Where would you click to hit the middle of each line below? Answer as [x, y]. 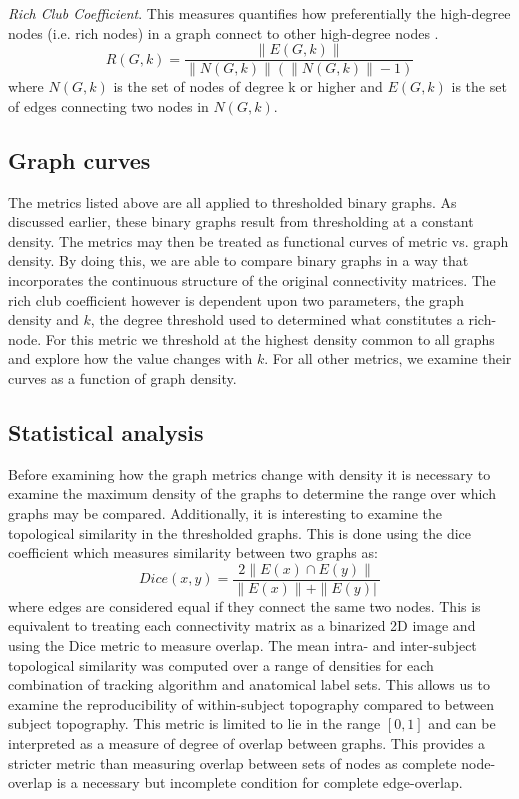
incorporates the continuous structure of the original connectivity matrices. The [252, 280]
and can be [462, 723]
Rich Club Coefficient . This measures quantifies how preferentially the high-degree [259, 13]
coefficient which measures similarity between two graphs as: [193, 552]
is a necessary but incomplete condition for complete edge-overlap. [259, 782]
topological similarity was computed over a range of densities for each [221, 664]
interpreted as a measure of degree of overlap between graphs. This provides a [247, 742]
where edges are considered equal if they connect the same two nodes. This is [244, 605]
